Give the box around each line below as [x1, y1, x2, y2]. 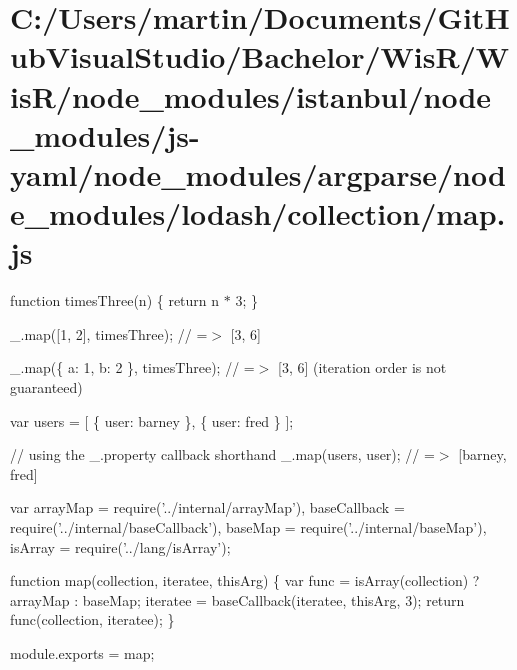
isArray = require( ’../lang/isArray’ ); [10, 536, 231, 557]
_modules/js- [10, 114, 200, 155]
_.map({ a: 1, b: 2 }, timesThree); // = [10, 357, 255, 378]
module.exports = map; [10, 642, 155, 663]
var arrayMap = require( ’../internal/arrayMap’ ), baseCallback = [10, 497, 405, 518]
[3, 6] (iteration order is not [278, 357, 447, 378]
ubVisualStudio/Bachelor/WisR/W [10, 36, 510, 77]
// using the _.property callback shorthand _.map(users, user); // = [10, 444, 435, 465]
